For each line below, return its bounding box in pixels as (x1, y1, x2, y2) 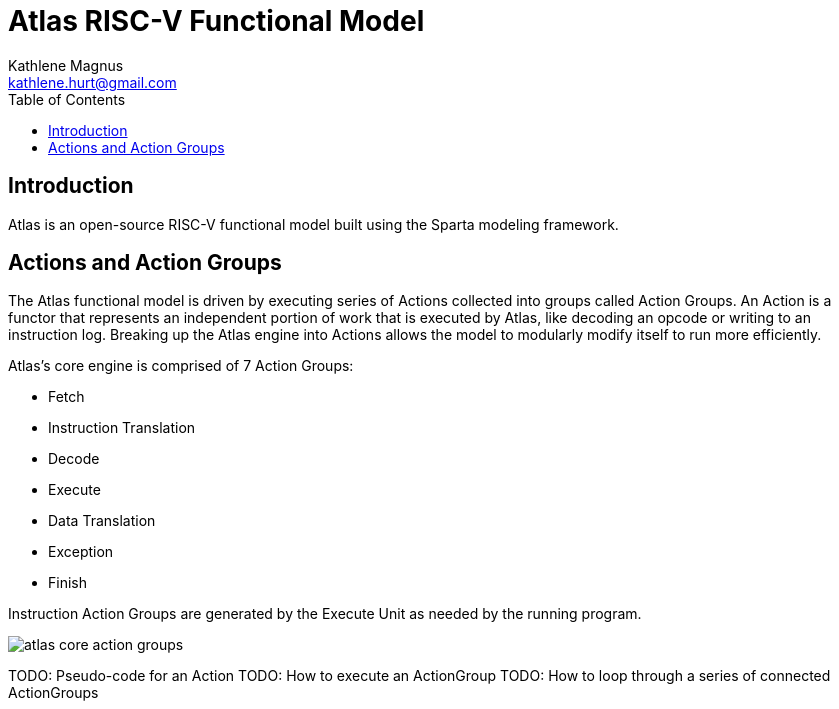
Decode (48, 450, 100, 468)
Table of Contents (8, 90, 126, 108)
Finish (48, 574, 87, 592)
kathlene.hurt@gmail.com (8, 73, 177, 91)
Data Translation (48, 512, 156, 530)
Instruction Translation (48, 419, 196, 437)
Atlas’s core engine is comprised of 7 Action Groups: (8, 357, 354, 375)
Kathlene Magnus (8, 56, 124, 74)
